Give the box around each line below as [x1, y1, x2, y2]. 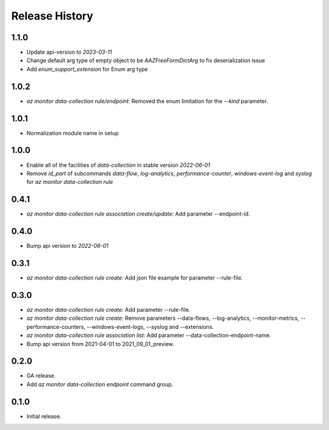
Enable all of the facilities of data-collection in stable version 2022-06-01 [26, 161, 210, 169]
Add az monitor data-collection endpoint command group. [26, 381, 174, 388]
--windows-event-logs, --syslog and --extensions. [87, 323, 214, 330]
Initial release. [26, 412, 62, 420]
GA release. [26, 372, 56, 379]
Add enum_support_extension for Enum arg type [26, 65, 148, 72]
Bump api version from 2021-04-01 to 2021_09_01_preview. [26, 340, 175, 347]
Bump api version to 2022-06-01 [26, 242, 109, 250]
